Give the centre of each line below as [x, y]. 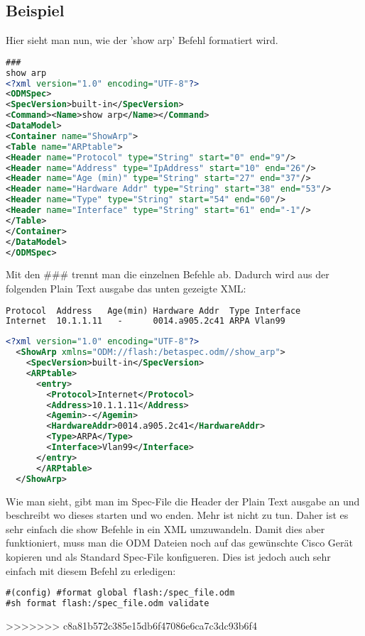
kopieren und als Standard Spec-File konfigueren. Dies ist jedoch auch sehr [168, 556]
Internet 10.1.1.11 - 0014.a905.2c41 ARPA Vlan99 [146, 321]
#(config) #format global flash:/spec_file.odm [120, 593]
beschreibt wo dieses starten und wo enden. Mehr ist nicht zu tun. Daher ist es [177, 515]
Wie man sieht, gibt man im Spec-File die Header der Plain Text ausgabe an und [183, 501]
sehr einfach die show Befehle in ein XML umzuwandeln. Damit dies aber [165, 528]
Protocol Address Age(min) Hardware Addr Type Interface [153, 311]
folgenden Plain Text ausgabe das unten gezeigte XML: [126, 289]
